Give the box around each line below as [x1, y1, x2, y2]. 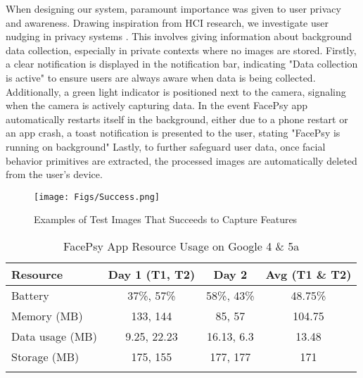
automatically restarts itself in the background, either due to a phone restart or [6, 111, 348, 126]
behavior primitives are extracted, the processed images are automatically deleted [6, 153, 357, 168]
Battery [11, 286, 49, 303]
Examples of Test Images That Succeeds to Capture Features [34, 212, 298, 227]
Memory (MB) [11, 307, 83, 324]
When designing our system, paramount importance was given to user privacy [6, 1, 341, 15]
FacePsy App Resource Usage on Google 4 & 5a [63, 237, 300, 254]
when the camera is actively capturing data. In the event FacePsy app [6, 98, 308, 113]
